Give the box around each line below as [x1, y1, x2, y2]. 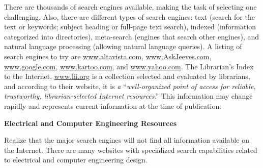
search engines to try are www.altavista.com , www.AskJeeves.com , [4, 51, 212, 61]
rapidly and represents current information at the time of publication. [4, 100, 222, 111]
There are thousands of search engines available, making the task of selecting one [4, 2, 257, 12]
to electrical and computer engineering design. [4, 154, 148, 165]
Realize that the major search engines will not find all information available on [4, 135, 249, 145]
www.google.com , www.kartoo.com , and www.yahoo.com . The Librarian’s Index [4, 61, 254, 71]
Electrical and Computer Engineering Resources [4, 117, 177, 128]
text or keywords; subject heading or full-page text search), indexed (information [4, 21, 256, 32]
